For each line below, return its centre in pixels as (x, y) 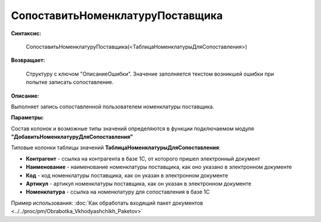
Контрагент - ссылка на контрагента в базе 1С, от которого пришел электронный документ (143, 158)
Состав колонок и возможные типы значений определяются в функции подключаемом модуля (133, 129)
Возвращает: (28, 60)
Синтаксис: (26, 33)
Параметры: (27, 118)
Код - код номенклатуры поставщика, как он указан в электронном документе (127, 175)
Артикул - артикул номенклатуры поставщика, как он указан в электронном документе (139, 184)
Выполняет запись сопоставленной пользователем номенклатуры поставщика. (113, 107)
